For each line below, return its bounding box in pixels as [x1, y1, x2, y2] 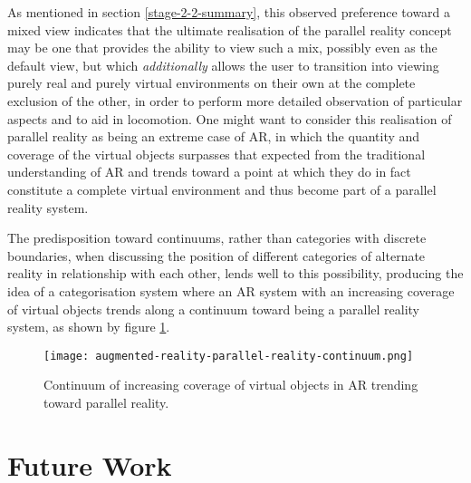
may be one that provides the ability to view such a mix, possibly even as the [7, 38, 437, 57]
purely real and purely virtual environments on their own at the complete [7, 73, 416, 92]
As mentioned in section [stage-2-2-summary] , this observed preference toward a [7, 3, 451, 21]
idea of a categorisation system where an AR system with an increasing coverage [7, 281, 455, 300]
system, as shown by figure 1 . [7, 317, 170, 336]
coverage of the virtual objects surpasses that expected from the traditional [7, 144, 426, 163]
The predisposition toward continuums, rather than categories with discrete [7, 228, 427, 247]
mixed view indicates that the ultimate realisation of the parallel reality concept [7, 20, 452, 39]
